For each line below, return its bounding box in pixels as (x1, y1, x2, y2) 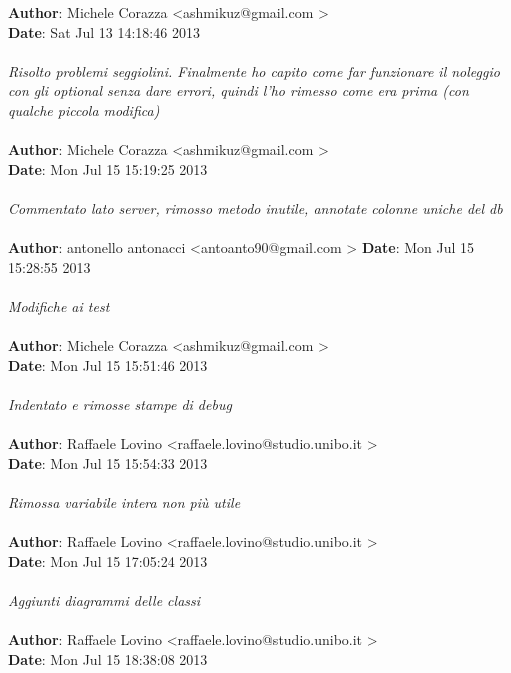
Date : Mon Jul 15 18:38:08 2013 (8, 648, 208, 669)
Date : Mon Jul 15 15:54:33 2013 (8, 452, 208, 473)
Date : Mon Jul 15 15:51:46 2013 (8, 354, 208, 375)
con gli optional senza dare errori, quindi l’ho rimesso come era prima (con (8, 80, 469, 101)
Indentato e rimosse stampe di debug (8, 393, 232, 414)
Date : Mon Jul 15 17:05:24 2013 (8, 550, 208, 571)
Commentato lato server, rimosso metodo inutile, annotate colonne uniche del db (8, 197, 503, 218)
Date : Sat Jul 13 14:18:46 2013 (8, 21, 200, 42)
